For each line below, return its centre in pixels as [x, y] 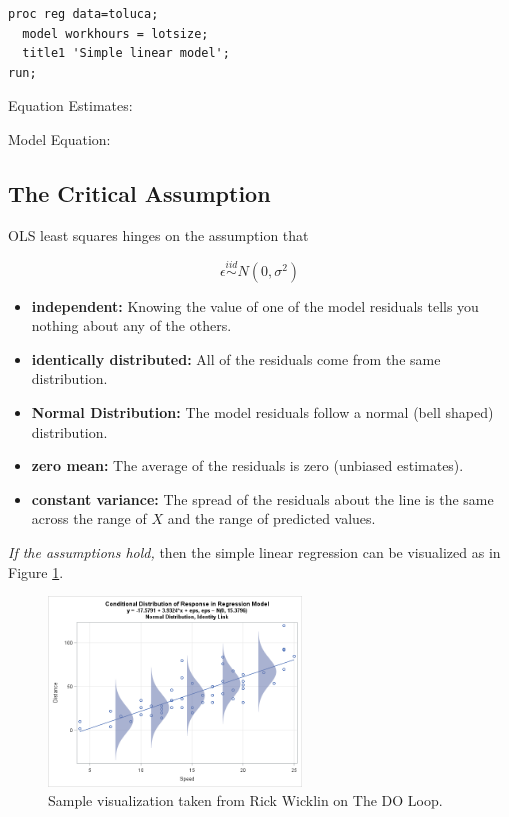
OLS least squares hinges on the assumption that [158, 234]
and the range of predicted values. [271, 518]
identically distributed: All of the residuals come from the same [236, 358]
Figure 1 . [36, 571]
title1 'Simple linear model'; [126, 53]
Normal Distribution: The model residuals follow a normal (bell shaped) [262, 411]
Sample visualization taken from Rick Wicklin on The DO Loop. [245, 800]
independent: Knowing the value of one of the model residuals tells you [255, 305]
